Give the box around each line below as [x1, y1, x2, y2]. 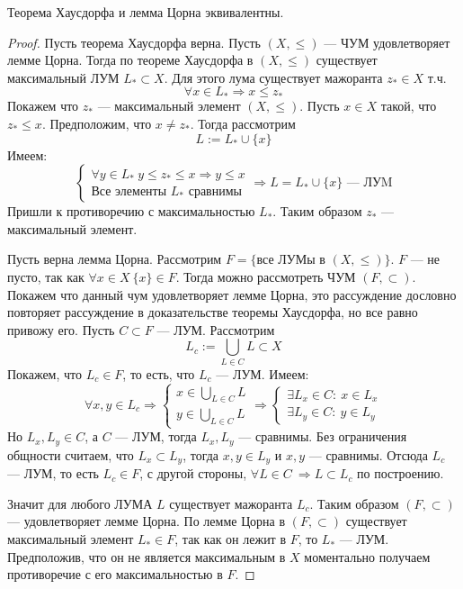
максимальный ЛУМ [7, 68, 120, 86]
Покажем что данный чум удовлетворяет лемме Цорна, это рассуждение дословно [7, 285, 457, 304]
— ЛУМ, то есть [7, 464, 99, 483]
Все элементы [91, 185, 167, 198]
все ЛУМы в [256, 254, 325, 267]
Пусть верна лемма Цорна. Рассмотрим [7, 249, 222, 268]
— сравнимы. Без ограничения [238, 427, 407, 446]
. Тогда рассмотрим [190, 113, 296, 132]
